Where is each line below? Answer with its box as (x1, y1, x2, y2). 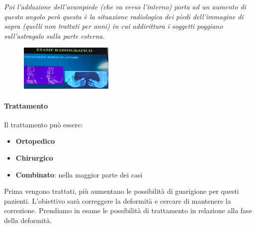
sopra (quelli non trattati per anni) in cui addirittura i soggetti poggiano (4, 21, 223, 31)
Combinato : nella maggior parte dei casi (15, 169, 143, 179)
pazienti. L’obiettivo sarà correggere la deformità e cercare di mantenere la (4, 195, 231, 206)
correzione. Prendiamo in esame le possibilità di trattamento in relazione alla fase (4, 205, 252, 216)
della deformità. (4, 215, 52, 225)
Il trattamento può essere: (4, 119, 83, 129)
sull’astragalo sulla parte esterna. (4, 30, 105, 41)
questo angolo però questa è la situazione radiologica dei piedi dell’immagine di (4, 11, 244, 21)
